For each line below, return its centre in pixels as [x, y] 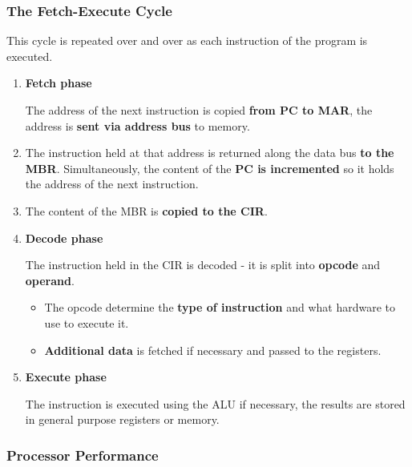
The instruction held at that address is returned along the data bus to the [210, 153]
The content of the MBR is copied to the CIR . [146, 210]
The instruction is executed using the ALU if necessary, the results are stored [215, 403]
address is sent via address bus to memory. [137, 125]
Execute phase [66, 377]
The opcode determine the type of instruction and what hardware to [220, 307]
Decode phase [64, 238]
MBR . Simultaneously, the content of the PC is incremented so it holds [210, 168]
